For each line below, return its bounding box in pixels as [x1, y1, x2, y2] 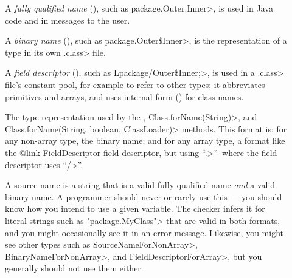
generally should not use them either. [5, 262, 144, 274]
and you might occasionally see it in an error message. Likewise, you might [5, 226, 283, 239]
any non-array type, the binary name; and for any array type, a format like [5, 134, 285, 147]
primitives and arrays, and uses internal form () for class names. [5, 90, 244, 103]
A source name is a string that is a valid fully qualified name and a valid [5, 178, 276, 191]
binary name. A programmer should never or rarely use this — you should [5, 190, 282, 203]
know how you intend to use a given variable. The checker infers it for [5, 202, 265, 215]
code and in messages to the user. [5, 13, 130, 26]
